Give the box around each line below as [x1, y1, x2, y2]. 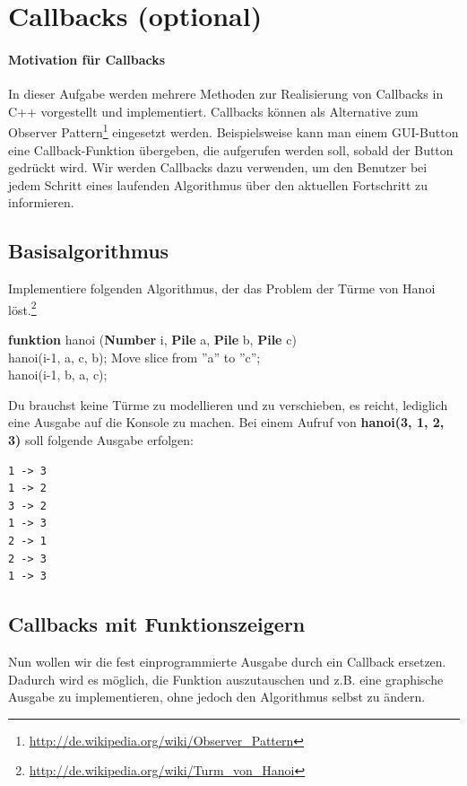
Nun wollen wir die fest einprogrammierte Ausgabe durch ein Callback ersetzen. [8, 651, 446, 670]
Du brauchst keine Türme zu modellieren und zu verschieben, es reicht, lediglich [8, 395, 448, 414]
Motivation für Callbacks [8, 49, 166, 68]
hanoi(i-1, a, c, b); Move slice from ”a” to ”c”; [8, 347, 261, 366]
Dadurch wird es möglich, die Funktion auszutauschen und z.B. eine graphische [8, 669, 444, 688]
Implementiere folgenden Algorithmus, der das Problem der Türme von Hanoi [8, 279, 436, 298]
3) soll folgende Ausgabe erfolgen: [8, 431, 195, 449]
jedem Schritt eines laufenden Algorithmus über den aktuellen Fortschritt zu [8, 175, 428, 194]
